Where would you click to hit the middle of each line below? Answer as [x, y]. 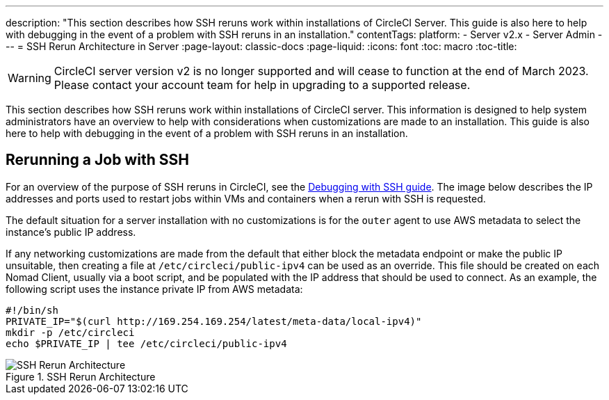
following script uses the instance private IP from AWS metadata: [154, 289]
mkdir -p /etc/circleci [70, 332]
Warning [30, 78]
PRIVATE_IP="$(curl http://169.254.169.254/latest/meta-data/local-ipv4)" [214, 321]
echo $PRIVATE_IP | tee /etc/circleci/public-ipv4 [146, 343]
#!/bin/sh [32, 310]
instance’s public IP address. [71, 232]
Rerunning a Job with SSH [97, 160]
